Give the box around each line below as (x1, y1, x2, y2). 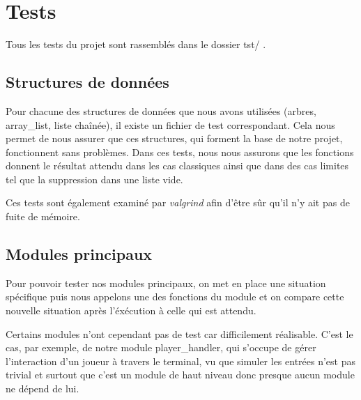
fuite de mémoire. (6, 209, 80, 224)
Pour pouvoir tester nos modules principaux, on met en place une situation (6, 275, 326, 290)
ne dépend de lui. (6, 381, 79, 396)
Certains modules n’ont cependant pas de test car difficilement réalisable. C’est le (6, 326, 353, 341)
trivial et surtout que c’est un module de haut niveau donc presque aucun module (6, 367, 355, 382)
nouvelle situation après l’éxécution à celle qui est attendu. (6, 303, 256, 318)
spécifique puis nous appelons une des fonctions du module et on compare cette (6, 289, 344, 304)
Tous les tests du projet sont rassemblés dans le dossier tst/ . (6, 37, 266, 52)
